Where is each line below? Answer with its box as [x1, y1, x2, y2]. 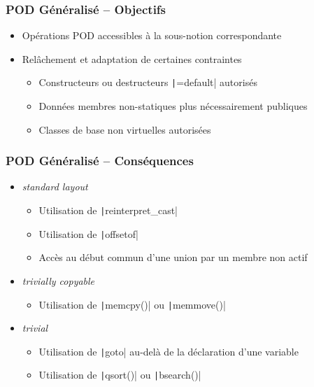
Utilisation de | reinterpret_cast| [38, 203, 178, 218]
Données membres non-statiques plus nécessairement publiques [38, 99, 308, 113]
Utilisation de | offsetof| [38, 226, 138, 241]
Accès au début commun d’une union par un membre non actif [38, 250, 308, 265]
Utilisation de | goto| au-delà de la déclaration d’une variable [38, 344, 299, 358]
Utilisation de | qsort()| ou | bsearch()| [38, 367, 201, 382]
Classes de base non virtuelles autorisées [38, 122, 211, 136]
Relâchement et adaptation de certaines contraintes [22, 51, 242, 66]
